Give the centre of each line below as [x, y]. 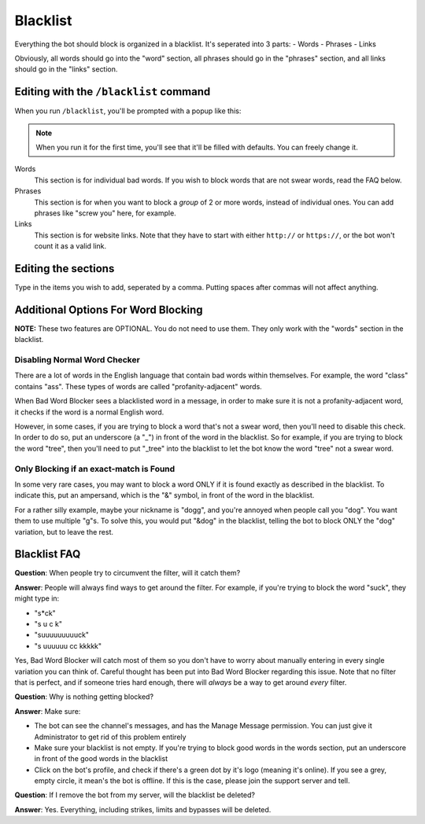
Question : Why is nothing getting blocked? [84, 697]
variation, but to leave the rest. [64, 532]
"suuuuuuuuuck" [62, 635]
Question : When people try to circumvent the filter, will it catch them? [128, 573]
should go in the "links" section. [66, 69]
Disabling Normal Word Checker [78, 360]
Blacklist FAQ [48, 554]
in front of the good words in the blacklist [101, 759]
